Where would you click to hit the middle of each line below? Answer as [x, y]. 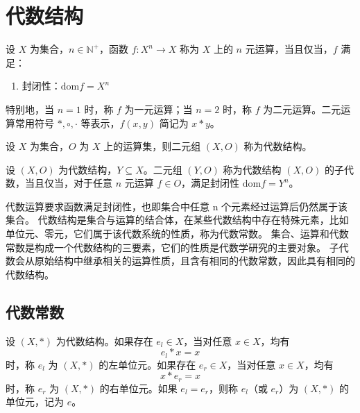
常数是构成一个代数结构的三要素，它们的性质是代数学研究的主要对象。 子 [172, 247]
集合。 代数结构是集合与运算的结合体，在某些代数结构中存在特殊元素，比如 [177, 220]
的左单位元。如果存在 [147, 364]
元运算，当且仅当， [289, 49]
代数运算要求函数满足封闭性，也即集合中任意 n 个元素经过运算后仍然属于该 [177, 206]
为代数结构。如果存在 [104, 340]
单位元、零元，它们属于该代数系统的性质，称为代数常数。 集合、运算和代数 [177, 234]
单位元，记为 [35, 402]
